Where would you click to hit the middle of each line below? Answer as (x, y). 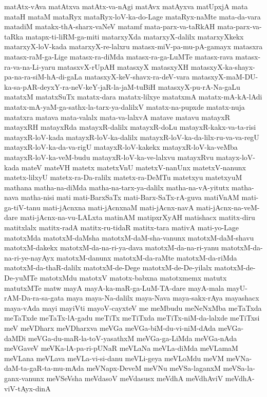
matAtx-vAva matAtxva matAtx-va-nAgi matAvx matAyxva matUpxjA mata (126, 6)
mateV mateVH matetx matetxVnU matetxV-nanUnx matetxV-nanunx (133, 167)
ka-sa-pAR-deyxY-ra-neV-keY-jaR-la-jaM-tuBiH (80, 86)
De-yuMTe (21, 278)
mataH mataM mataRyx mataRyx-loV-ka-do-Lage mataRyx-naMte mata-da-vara (132, 16)
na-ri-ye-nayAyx (29, 257)
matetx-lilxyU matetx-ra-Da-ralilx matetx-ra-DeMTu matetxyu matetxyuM (123, 177)
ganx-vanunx (24, 378)
